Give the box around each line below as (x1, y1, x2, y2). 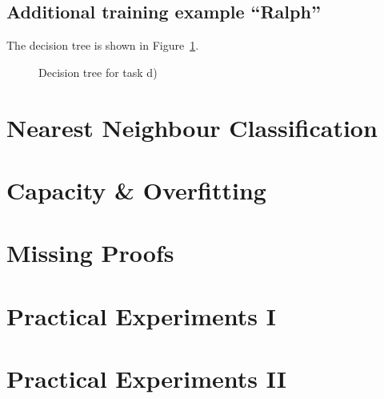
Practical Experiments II (6, 362, 287, 395)
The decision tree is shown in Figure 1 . (6, 37, 199, 54)
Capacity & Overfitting (6, 173, 266, 206)
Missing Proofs (6, 236, 174, 269)
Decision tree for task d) (38, 63, 158, 80)
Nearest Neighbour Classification (6, 111, 378, 143)
